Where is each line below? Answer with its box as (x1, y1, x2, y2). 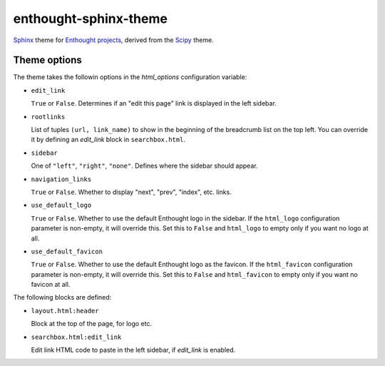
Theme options (13, 54, 82, 66)
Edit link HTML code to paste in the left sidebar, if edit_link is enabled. (31, 346, 236, 355)
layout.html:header (31, 307, 99, 315)
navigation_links (31, 175, 92, 183)
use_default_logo (31, 201, 92, 210)
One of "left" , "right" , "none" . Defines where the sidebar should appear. (31, 161, 258, 171)
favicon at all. (31, 280, 71, 289)
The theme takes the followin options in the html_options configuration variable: (13, 73, 247, 81)
